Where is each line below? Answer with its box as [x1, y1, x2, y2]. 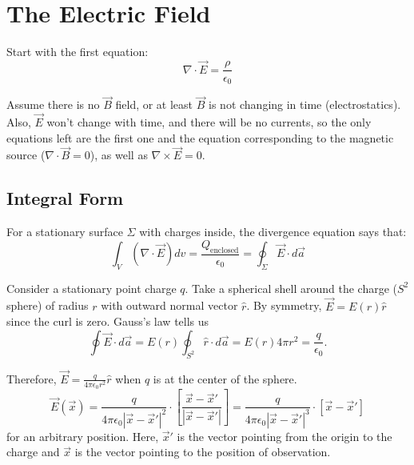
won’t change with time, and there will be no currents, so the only [46, 114, 372, 130]
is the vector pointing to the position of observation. [74, 443, 331, 460]
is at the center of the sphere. [153, 370, 297, 387]
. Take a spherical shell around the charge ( [185, 279, 398, 296]
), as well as [90, 146, 148, 163]
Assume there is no [6, 96, 100, 113]
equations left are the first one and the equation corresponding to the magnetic [6, 129, 394, 146]
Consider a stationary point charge [6, 279, 177, 296]
